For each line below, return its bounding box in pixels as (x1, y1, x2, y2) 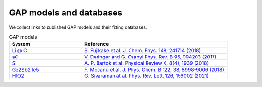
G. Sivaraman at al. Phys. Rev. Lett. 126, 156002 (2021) (84, 72, 209, 79)
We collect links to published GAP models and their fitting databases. (9, 24, 147, 30)
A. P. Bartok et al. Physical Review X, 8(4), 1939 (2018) (84, 60, 209, 67)
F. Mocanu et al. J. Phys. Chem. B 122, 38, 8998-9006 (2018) (84, 66, 224, 73)
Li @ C (12, 47, 27, 54)
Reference (84, 41, 109, 48)
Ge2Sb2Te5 (12, 66, 39, 73)
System (12, 41, 30, 48)
